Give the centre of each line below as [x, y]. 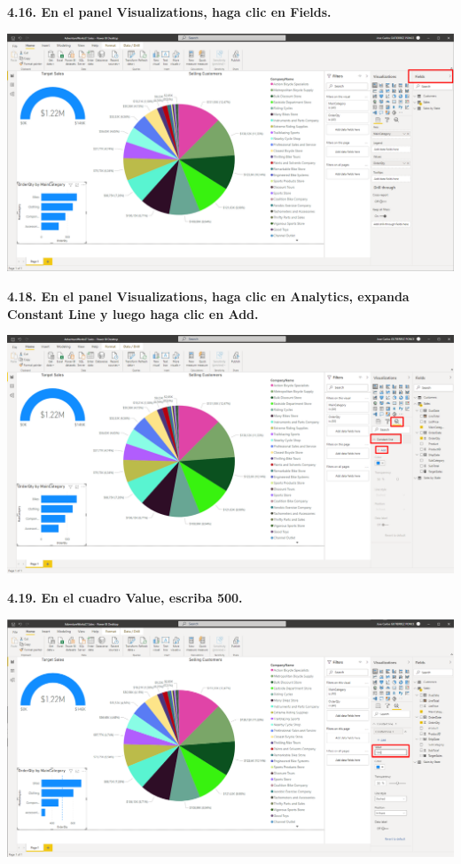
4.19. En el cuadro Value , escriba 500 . [125, 598]
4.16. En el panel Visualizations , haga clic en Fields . [169, 12]
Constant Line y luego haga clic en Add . [133, 313]
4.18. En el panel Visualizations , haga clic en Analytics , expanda [208, 296]
